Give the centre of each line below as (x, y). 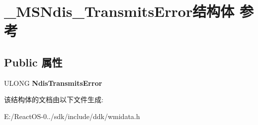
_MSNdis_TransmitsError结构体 (119, 11)
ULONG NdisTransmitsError (53, 83)
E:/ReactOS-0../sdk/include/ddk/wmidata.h (72, 116)
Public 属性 (33, 62)
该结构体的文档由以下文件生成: (54, 99)
